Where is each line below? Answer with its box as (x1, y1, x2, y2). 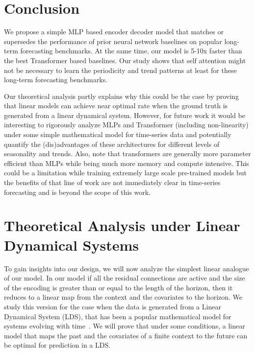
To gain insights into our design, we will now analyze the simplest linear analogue (4, 263, 249, 273)
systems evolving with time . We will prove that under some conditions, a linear (4, 321, 245, 331)
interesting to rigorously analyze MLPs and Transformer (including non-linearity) (4, 119, 249, 130)
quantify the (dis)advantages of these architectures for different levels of (4, 139, 220, 149)
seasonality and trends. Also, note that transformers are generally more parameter (4, 148, 251, 159)
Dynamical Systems (4, 235, 139, 255)
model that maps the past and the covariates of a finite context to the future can (4, 330, 248, 340)
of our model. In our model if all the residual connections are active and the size (4, 273, 245, 283)
